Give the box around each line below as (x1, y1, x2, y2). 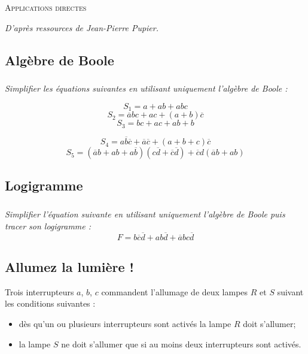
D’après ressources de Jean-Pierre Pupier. (5, 21, 159, 34)
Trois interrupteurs (5, 285, 74, 298)
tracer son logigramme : (5, 219, 92, 232)
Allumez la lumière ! (5, 258, 134, 276)
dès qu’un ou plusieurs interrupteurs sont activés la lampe (19, 317, 231, 330)
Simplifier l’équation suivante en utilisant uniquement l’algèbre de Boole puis (5, 208, 285, 220)
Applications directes (5, 1, 87, 13)
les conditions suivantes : (5, 297, 96, 310)
